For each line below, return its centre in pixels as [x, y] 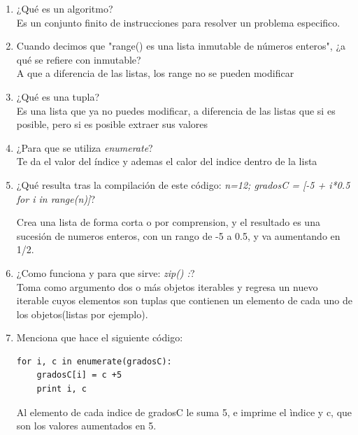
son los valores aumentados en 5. [86, 426]
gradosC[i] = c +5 [79, 375]
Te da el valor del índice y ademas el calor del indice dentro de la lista [167, 161]
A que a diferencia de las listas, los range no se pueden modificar [155, 73]
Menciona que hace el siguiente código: [100, 337]
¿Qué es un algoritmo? [65, 8]
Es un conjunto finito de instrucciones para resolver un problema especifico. [178, 22]
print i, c [62, 389]
